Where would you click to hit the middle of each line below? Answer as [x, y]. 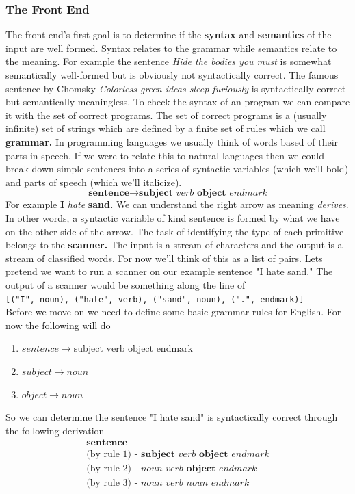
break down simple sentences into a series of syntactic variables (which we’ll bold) [177, 169]
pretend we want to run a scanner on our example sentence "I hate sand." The [169, 271]
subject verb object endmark [133, 349]
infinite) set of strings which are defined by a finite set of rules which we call [166, 128]
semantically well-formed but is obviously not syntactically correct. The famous [172, 75]
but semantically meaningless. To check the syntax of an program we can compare [178, 102]
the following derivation [55, 430]
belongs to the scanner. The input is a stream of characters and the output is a [174, 245]
